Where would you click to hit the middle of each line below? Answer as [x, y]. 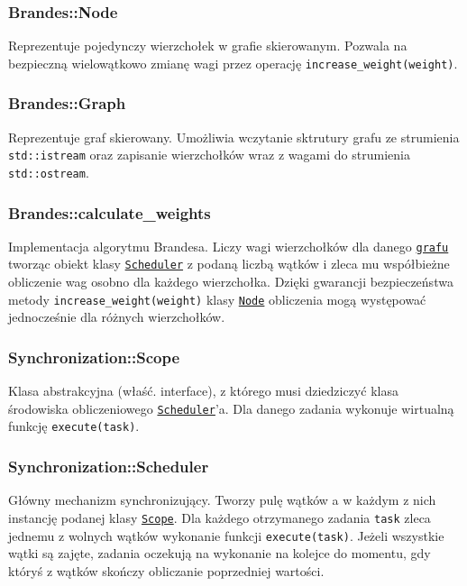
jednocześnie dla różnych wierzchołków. [117, 317]
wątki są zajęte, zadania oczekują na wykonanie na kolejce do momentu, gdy [220, 553]
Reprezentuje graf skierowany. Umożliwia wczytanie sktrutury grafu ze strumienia [234, 137]
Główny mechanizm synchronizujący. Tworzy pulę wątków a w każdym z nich [222, 500]
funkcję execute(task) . [74, 426]
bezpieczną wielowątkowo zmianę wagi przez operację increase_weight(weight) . [233, 63]
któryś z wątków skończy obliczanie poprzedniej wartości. [166, 570]
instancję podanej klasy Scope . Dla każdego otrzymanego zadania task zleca [220, 517]
